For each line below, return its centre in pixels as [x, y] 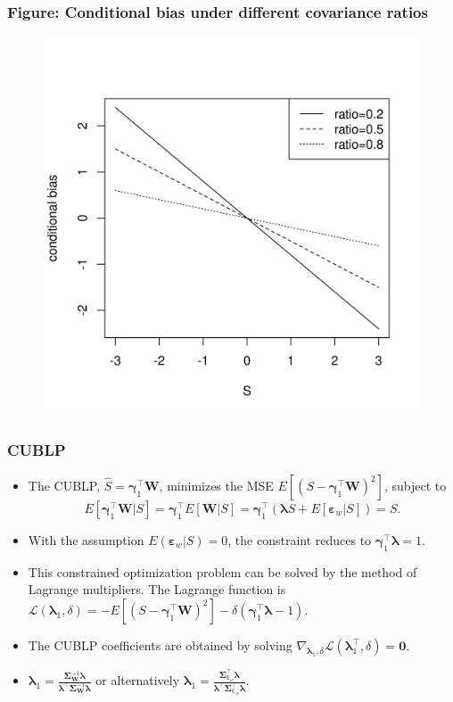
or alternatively [138, 680]
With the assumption [86, 540]
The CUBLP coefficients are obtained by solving [160, 645]
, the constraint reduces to [300, 540]
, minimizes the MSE [216, 486]
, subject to [415, 486]
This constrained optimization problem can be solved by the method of [222, 571]
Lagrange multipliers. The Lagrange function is [157, 589]
